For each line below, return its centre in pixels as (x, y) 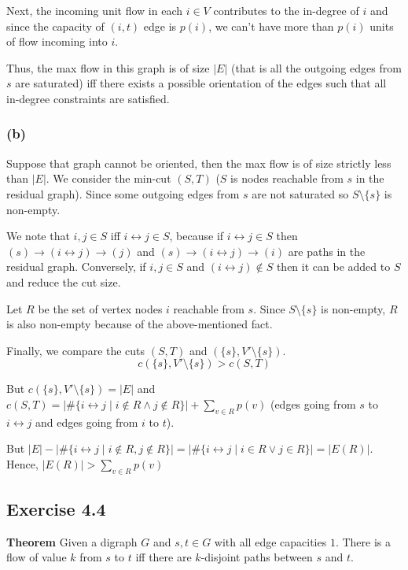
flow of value (37, 557)
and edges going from (87, 422)
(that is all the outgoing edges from (316, 67)
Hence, (22, 463)
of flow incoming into (57, 41)
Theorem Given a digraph (72, 541)
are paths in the (327, 251)
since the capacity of (55, 26)
